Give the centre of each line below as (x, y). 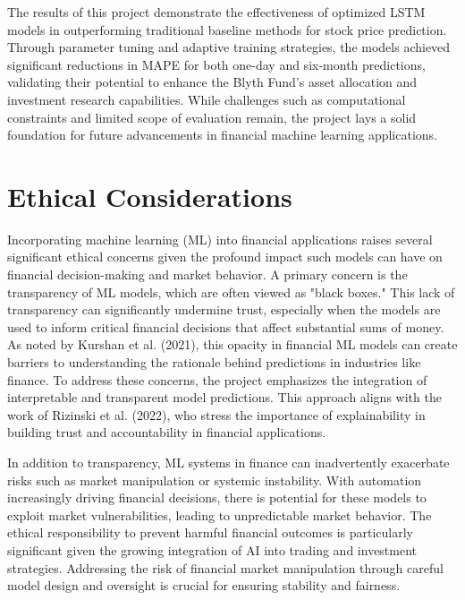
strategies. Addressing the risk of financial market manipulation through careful (225, 567)
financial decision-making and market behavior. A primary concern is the (207, 274)
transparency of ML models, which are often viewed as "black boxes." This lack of (231, 291)
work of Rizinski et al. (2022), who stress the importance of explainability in (216, 414)
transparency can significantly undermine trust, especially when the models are (224, 309)
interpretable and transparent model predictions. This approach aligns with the (224, 397)
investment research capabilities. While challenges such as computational (207, 99)
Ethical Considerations (150, 196)
